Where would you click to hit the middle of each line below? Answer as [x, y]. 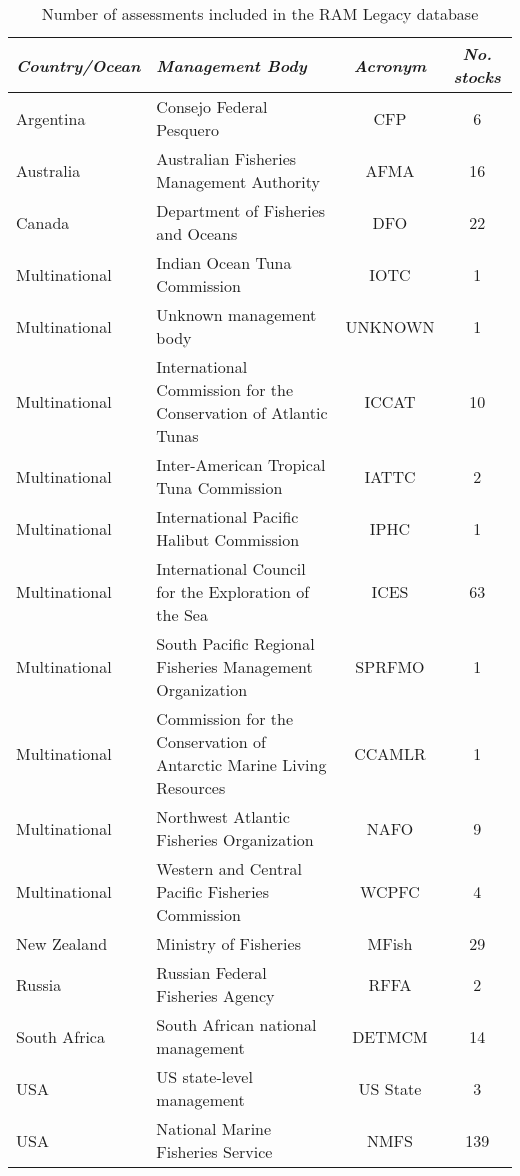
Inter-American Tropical [241, 464]
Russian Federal [211, 972]
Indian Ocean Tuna [224, 262]
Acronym [390, 65]
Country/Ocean [78, 65]
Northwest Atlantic [223, 816]
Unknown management [236, 314]
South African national [236, 1024]
